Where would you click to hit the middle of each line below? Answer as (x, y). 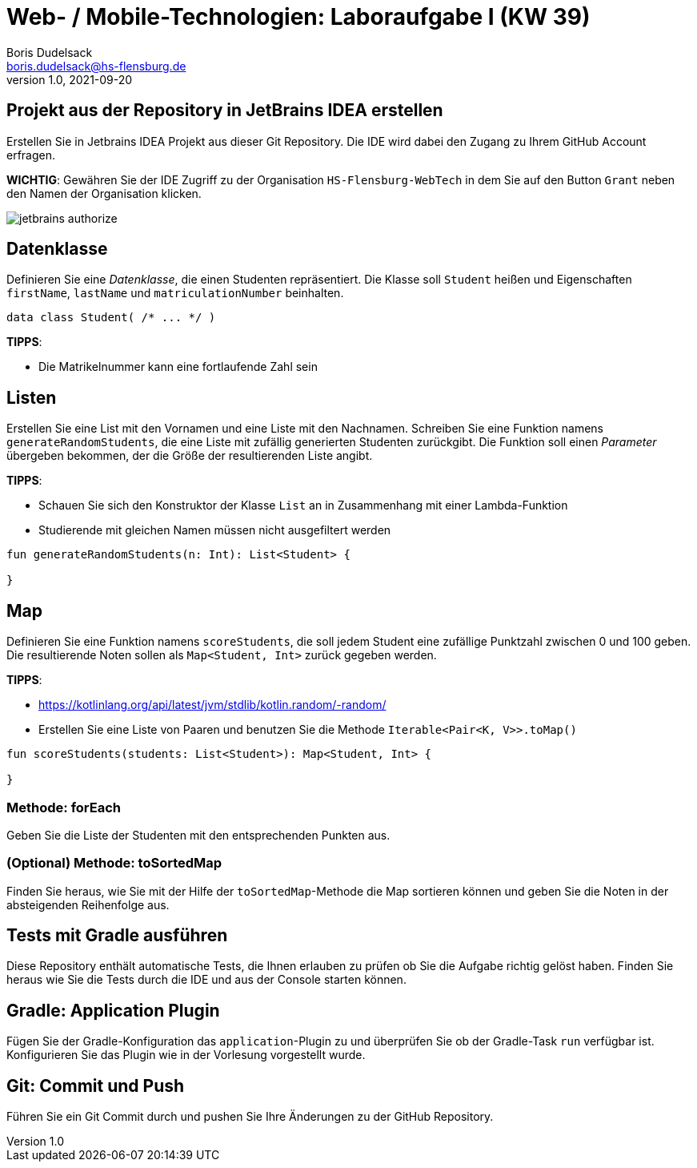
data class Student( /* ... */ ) (111, 318)
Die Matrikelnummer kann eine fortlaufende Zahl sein (178, 367)
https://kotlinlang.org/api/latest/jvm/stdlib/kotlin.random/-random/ (212, 705)
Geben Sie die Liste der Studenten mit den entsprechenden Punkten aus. (198, 835)
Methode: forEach (64, 807)
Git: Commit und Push (96, 1085)
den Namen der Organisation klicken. (104, 193)
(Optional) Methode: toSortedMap (114, 863)
